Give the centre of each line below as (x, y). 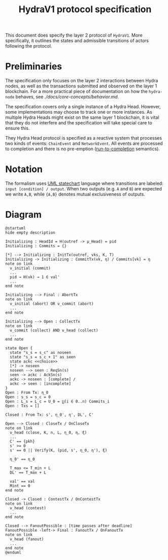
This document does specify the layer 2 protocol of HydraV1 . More (74, 35)
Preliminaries (34, 67)
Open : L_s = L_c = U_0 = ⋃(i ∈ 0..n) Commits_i (57, 402)
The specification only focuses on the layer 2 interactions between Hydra (82, 81)
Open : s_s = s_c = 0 (28, 397)
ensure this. (17, 128)
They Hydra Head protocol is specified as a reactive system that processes (83, 138)
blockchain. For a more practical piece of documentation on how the (76, 91)
